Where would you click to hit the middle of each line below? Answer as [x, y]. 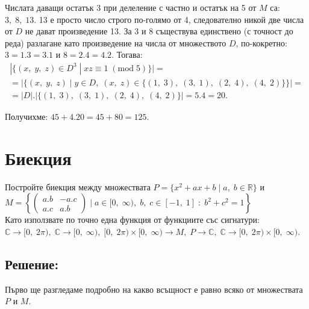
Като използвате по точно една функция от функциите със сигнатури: [132, 220]
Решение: [32, 264]
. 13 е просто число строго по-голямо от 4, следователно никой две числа [169, 19]
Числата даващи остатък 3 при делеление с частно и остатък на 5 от [131, 7]
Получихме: [27, 117]
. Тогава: [127, 55]
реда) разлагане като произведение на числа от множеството [116, 42]
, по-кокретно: [261, 42]
